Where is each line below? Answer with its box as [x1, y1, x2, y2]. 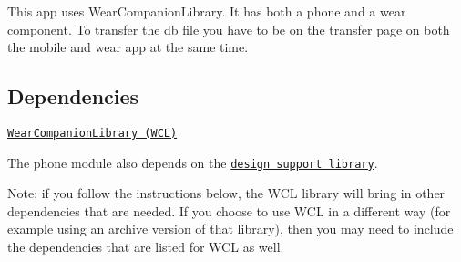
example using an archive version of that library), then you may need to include [7, 219, 454, 238]
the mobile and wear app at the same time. [7, 37, 249, 57]
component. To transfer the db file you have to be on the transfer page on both [7, 19, 450, 38]
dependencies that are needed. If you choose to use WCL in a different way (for [7, 201, 451, 220]
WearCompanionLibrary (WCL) [7, 126, 178, 140]
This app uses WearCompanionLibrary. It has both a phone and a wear [7, 2, 406, 20]
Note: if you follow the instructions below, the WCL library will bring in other [7, 183, 446, 203]
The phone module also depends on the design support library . [7, 152, 378, 172]
